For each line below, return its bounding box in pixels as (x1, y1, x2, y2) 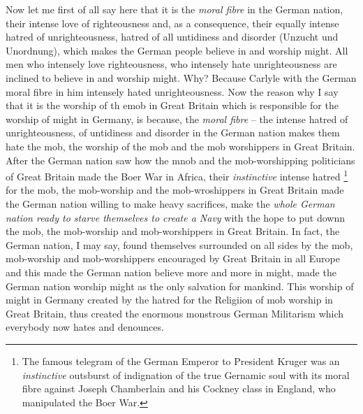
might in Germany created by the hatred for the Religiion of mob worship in (6, 292, 333, 307)
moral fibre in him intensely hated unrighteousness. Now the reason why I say (6, 84, 339, 99)
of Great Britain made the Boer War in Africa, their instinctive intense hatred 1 (6, 167, 348, 183)
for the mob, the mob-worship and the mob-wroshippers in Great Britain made (6, 183, 344, 197)
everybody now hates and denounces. (6, 320, 164, 334)
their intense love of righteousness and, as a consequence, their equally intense (6, 15, 339, 30)
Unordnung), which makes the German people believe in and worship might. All (6, 43, 348, 57)
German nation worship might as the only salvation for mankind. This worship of (6, 278, 354, 293)
